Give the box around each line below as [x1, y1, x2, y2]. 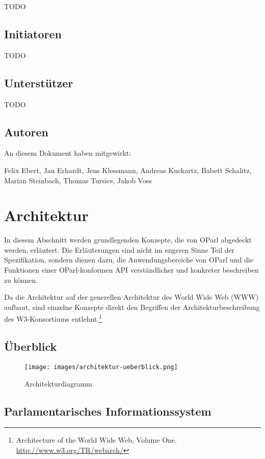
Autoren [4, 124, 48, 139]
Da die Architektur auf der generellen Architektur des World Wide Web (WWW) [4, 292, 259, 302]
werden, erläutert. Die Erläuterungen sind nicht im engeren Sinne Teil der [4, 244, 235, 255]
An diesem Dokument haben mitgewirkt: [4, 148, 131, 158]
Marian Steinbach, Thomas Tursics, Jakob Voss [4, 175, 152, 185]
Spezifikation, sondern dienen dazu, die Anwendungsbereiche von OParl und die [4, 254, 253, 265]
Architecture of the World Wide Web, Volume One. [16, 434, 177, 445]
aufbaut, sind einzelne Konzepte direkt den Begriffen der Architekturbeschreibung [4, 301, 260, 312]
